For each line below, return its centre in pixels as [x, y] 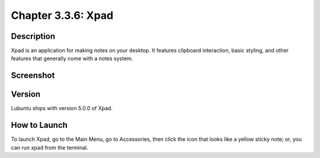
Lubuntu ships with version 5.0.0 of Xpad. [62, 108]
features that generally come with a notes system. [72, 58]
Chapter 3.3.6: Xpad [62, 15]
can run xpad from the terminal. [49, 147]
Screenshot [33, 76]
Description [33, 36]
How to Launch [39, 125]
